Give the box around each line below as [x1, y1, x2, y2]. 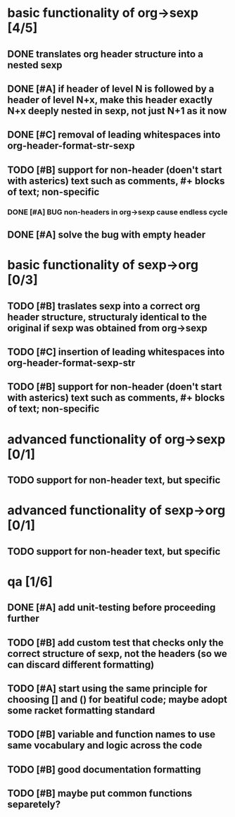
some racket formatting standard [7, 704, 155, 716]
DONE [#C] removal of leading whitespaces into [7, 129, 221, 141]
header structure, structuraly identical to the [7, 311, 208, 323]
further [7, 613, 40, 625]
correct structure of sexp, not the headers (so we [7, 647, 227, 660]
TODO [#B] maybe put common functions [7, 787, 193, 799]
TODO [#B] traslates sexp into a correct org [7, 300, 201, 312]
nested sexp [7, 59, 63, 71]
